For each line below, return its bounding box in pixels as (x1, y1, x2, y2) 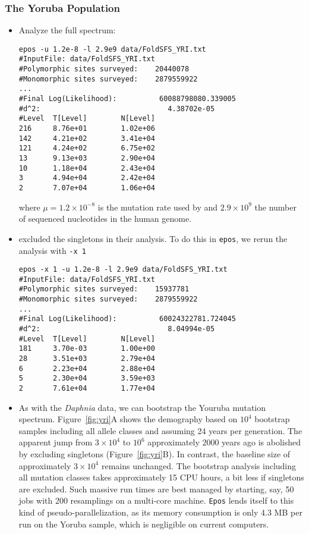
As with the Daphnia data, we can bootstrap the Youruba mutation (18, 401, 266, 413)
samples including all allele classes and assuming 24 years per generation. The (18, 424, 302, 436)
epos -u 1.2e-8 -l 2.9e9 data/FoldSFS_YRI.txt (18, 45, 206, 54)
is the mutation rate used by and (97, 200, 218, 213)
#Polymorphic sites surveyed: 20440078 (18, 65, 190, 74)
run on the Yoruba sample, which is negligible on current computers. (18, 517, 269, 530)
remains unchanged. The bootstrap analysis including (101, 459, 297, 472)
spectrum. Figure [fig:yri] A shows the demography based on (18, 413, 238, 425)
